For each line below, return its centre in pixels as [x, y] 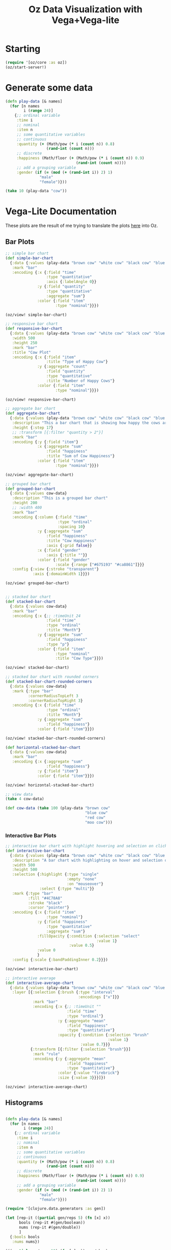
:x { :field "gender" [59, 550]
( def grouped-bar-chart [31, 489]
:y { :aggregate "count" [62, 367]
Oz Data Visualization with [85, 9]
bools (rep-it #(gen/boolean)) [52, 1223]
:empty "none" [82, 879]
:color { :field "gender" [64, 560]
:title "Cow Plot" [32, 352]
